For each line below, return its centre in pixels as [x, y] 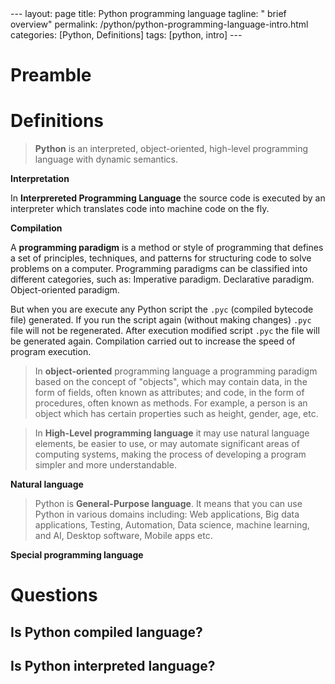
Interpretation [40, 179]
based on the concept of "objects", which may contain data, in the [171, 382]
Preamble [51, 75]
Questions [54, 595]
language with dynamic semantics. [106, 159]
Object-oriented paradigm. [65, 290]
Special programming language [77, 555]
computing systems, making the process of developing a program [170, 454]
